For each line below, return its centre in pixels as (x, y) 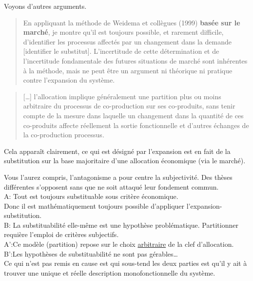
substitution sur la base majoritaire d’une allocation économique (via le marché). (125, 161)
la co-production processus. (64, 135)
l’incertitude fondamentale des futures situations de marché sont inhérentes (135, 60)
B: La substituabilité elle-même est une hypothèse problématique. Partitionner (121, 225)
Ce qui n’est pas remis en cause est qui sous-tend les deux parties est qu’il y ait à (126, 263)
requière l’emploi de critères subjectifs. (61, 234)
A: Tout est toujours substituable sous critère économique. (91, 196)
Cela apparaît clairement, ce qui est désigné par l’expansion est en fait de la (117, 151)
